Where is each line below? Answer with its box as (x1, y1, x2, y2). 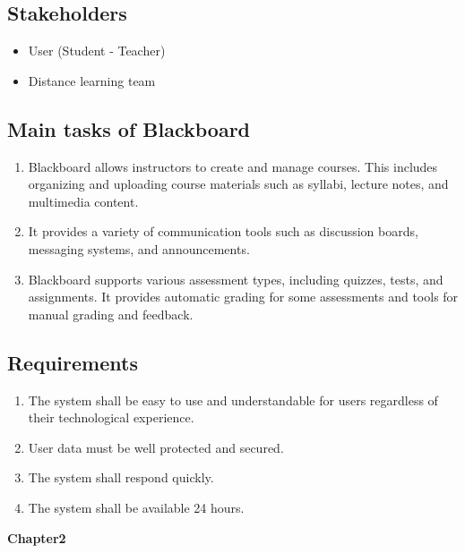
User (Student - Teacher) (28, 41, 166, 60)
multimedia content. (28, 191, 139, 210)
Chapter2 (7, 528, 66, 547)
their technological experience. (28, 408, 194, 427)
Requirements (7, 348, 138, 376)
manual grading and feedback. (28, 304, 194, 323)
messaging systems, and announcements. (28, 239, 250, 258)
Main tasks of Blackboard (7, 115, 251, 142)
